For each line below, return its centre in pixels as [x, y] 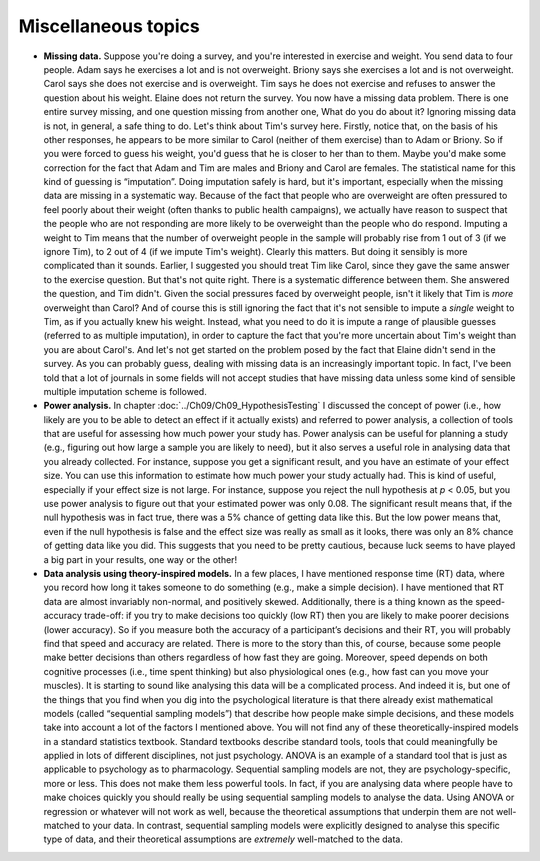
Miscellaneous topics [109, 26]
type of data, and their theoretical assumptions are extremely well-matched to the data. [223, 839]
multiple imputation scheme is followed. [125, 391]
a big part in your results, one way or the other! [140, 559]
